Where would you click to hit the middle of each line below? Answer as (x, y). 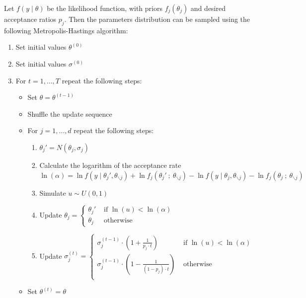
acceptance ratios (30, 19)
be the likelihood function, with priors (105, 8)
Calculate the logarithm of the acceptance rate (110, 165)
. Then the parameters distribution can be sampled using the (157, 19)
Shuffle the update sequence (70, 113)
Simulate (53, 192)
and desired (208, 8)
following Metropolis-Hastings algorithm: (66, 30)
